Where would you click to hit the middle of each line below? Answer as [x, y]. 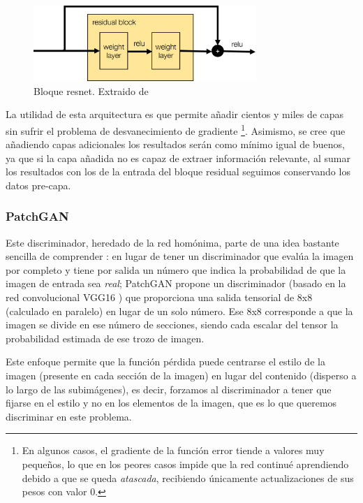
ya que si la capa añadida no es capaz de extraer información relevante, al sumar [178, 158]
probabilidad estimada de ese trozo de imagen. [105, 338]
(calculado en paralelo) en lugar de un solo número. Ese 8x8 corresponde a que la [179, 311]
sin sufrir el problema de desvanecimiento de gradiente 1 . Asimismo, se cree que [176, 129]
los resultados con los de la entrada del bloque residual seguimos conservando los [178, 172]
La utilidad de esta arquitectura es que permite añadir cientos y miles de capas [175, 114]
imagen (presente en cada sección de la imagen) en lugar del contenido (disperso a [181, 376]
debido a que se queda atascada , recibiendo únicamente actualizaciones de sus [188, 478]
